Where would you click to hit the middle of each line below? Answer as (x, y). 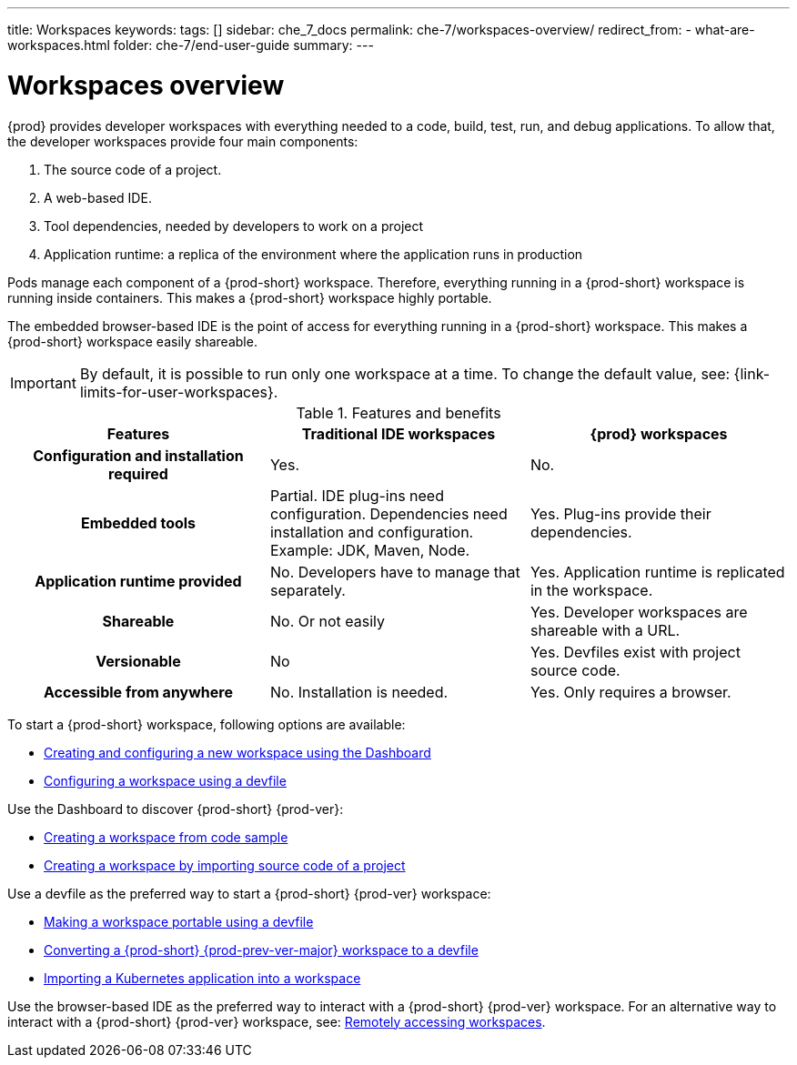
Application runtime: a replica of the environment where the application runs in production (313, 254)
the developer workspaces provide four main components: (183, 141)
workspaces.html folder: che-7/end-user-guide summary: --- (191, 45)
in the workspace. (591, 590)
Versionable (138, 661)
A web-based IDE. (98, 197)
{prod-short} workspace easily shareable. (132, 341)
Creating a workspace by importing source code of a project (225, 865)
